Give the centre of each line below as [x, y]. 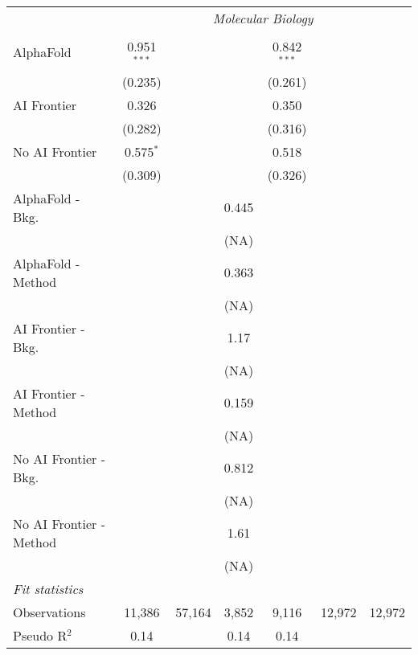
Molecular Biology [263, 18]
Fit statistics [48, 588]
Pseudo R [40, 635]
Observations [49, 612]
